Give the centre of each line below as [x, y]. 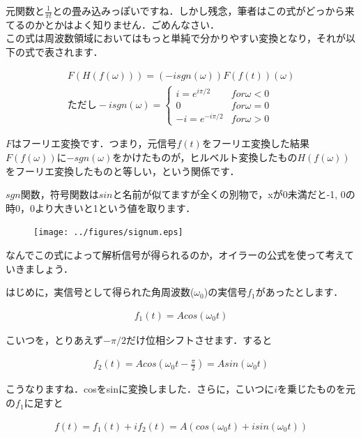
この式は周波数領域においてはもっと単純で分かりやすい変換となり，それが [176, 38]
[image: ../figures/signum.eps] [108, 233]
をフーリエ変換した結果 [255, 143]
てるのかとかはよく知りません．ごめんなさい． [113, 24]
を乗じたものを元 [317, 389]
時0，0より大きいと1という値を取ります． [101, 207]
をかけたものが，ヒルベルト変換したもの [205, 157]
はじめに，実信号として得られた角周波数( [100, 292]
